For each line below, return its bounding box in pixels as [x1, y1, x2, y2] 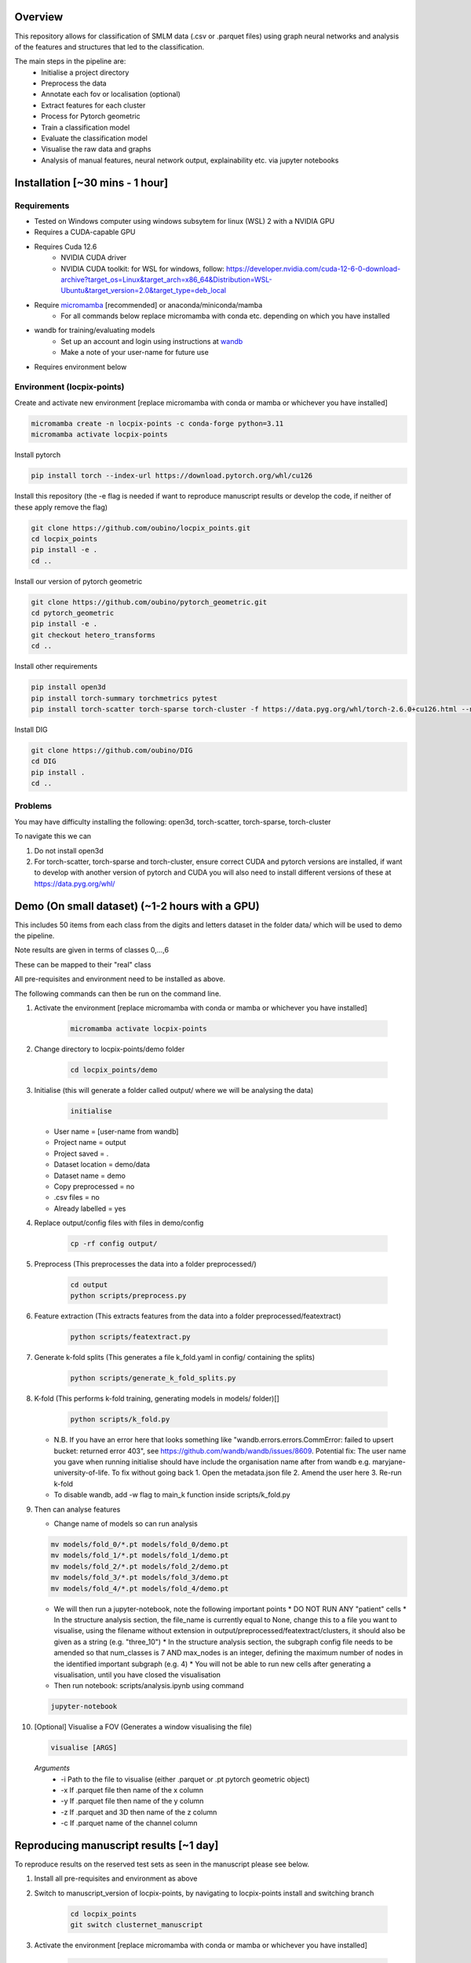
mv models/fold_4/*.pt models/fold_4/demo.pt [50, 1584, 229, 1593]
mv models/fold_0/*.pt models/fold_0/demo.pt [50, 1540, 229, 1549]
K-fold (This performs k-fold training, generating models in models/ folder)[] [34, 1394, 279, 1403]
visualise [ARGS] [50, 1743, 118, 1753]
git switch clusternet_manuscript [70, 1921, 203, 1929]
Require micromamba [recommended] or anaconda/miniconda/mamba [34, 300, 263, 309]
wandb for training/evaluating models [34, 326, 155, 335]
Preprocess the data [41, 79, 107, 88]
